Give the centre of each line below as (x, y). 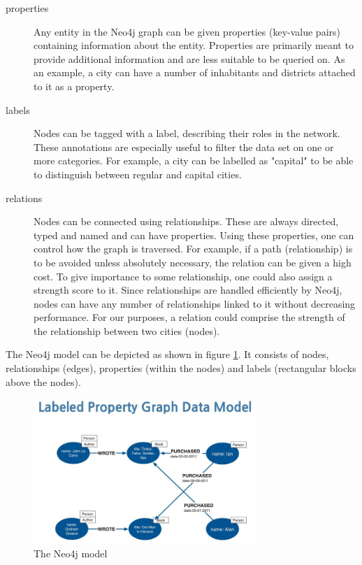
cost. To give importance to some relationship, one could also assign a (183, 276)
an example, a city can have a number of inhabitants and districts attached (195, 72)
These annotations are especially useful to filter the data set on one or (184, 146)
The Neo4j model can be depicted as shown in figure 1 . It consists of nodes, (167, 354)
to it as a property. (74, 86)
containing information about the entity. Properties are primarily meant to (194, 45)
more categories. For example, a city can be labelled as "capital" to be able (194, 160)
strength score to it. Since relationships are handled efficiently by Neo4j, (188, 290)
